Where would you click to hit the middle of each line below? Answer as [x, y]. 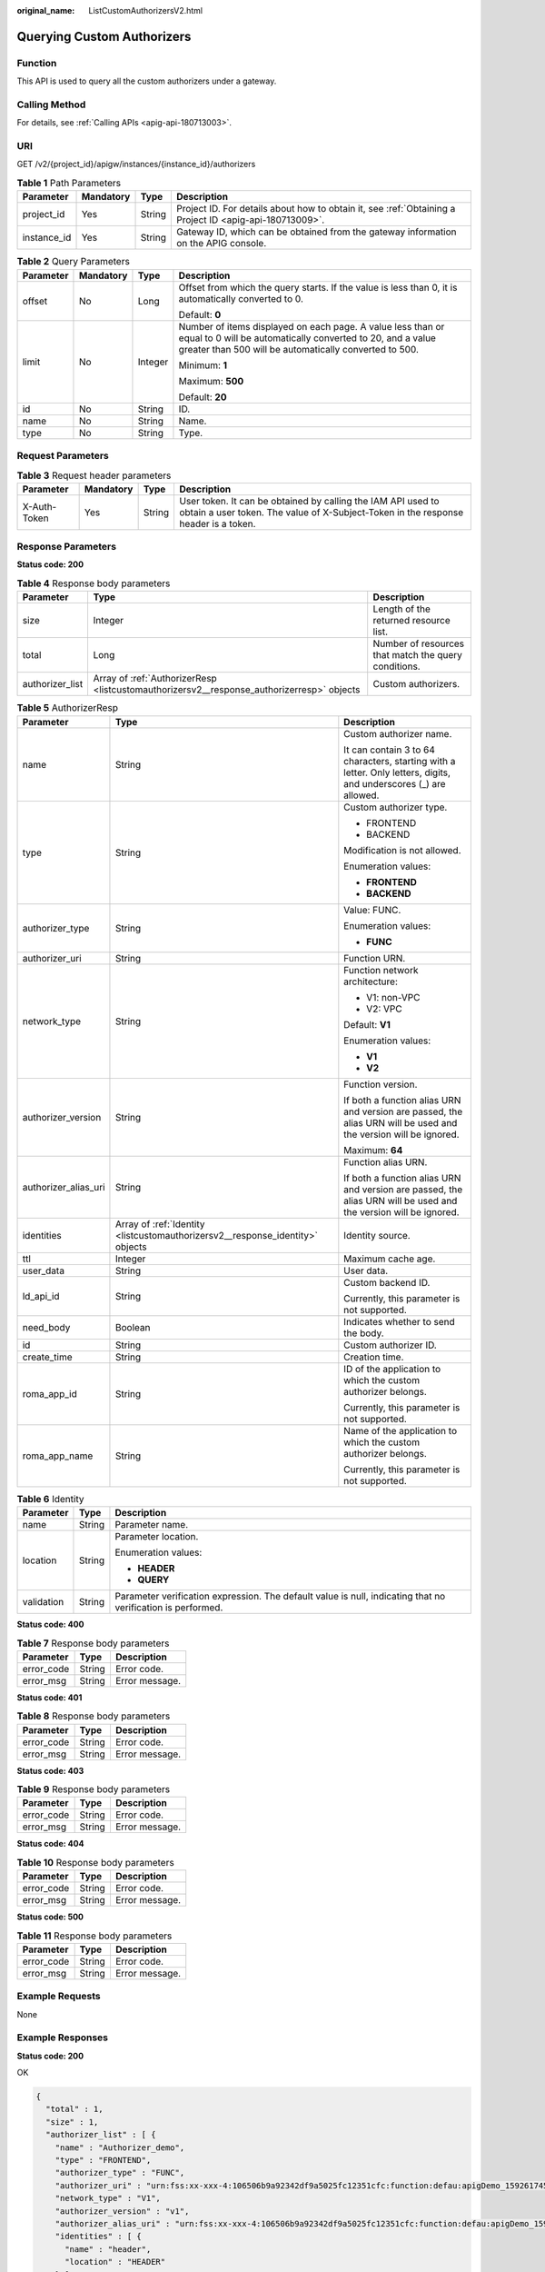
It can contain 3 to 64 [389, 750]
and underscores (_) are [395, 783]
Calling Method [51, 105]
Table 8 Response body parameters [94, 1716]
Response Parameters [67, 547]
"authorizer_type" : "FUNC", [120, 2173]
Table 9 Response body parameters [94, 1789]
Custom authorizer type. [396, 807]
